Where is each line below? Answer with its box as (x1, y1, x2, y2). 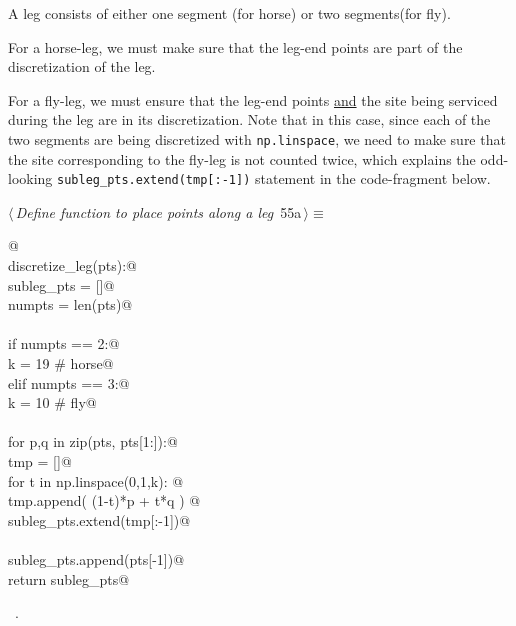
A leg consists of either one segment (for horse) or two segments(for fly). (8, 3, 451, 23)
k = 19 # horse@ (8, 353, 114, 374)
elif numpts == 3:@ (8, 372, 130, 393)
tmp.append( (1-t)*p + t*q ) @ (8, 490, 201, 511)
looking (8, 168, 53, 189)
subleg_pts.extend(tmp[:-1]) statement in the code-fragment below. (57, 168, 491, 189)
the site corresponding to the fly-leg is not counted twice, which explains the (8, 148, 476, 169)
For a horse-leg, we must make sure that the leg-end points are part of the (8, 36, 463, 57)
